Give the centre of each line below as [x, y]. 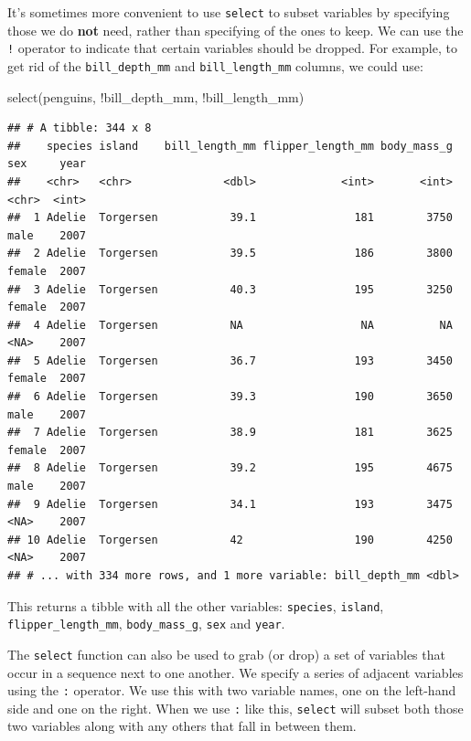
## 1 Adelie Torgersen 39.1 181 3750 [230, 218]
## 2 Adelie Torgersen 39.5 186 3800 [230, 254]
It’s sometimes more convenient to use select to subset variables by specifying [229, 12]
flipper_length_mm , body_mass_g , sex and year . [146, 624]
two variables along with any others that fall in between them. [182, 726]
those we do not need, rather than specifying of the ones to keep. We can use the [235, 30]
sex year [47, 164]
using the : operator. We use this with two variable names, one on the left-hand [232, 690]
